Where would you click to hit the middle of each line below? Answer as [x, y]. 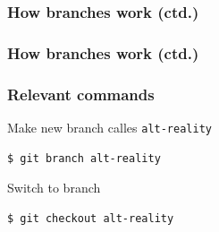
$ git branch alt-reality [84, 158]
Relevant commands [81, 94]
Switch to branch [54, 188]
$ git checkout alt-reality [91, 218]
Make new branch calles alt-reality [109, 127]
